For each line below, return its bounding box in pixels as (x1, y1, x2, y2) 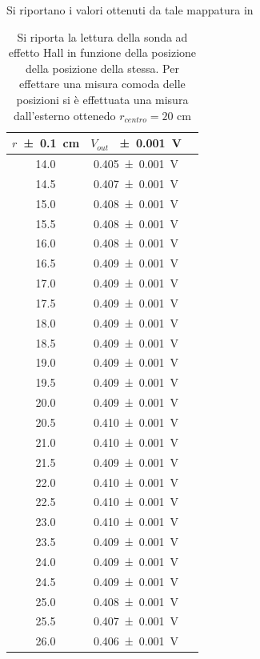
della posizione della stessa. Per (26, 59, 179, 76)
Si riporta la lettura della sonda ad (17, 28, 188, 45)
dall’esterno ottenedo (13, 106, 116, 123)
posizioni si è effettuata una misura (16, 90, 189, 107)
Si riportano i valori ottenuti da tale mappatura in (6, 2, 254, 18)
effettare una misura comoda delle (19, 75, 186, 92)
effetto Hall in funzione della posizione (8, 44, 197, 61)
